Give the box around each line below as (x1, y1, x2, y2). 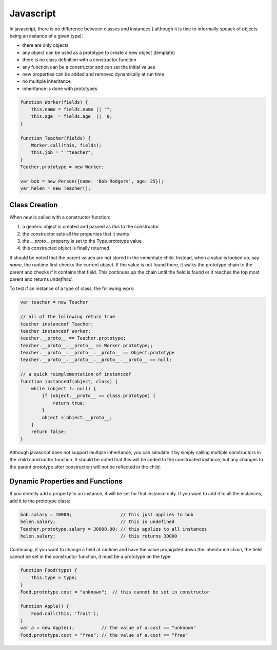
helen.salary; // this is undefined (20, 519, 175, 525)
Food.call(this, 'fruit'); (31, 610, 100, 617)
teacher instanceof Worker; (20, 328, 91, 334)
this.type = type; (31, 574, 77, 581)
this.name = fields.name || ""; (31, 106, 113, 113)
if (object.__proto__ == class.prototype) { (42, 393, 156, 399)
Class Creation (9, 201, 58, 209)
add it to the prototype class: (9, 498, 70, 504)
